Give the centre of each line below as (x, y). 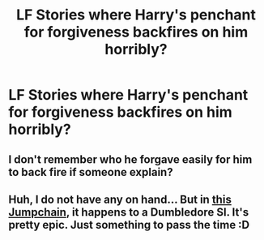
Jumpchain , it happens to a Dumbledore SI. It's (129, 212)
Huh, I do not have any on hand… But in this (120, 199)
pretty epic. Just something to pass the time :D (129, 225)
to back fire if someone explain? (91, 172)
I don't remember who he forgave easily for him (130, 159)
